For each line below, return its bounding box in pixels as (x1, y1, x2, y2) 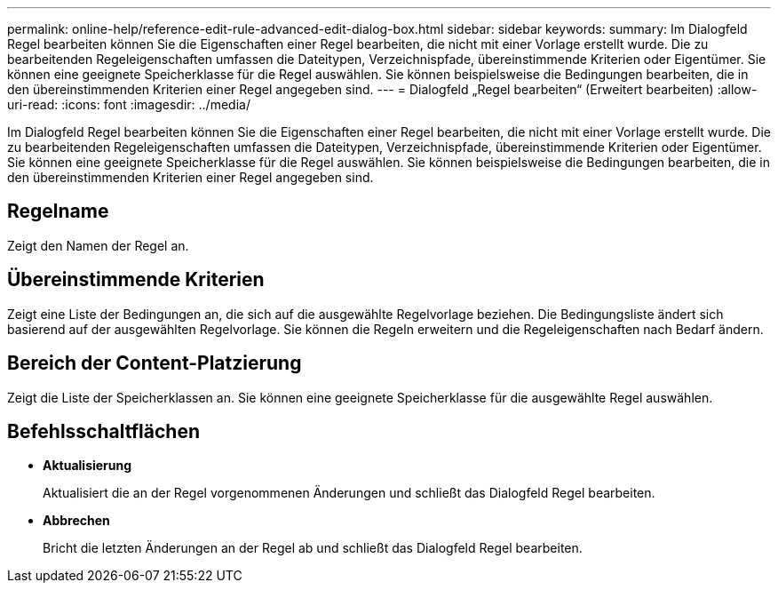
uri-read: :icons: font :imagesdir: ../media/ (7, 97, 250, 112)
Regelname (7, 200, 109, 223)
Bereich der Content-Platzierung (7, 352, 302, 375)
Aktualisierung (43, 458, 132, 474)
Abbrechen (43, 513, 110, 529)
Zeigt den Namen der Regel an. (7, 237, 189, 253)
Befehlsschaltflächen (7, 419, 200, 442)
